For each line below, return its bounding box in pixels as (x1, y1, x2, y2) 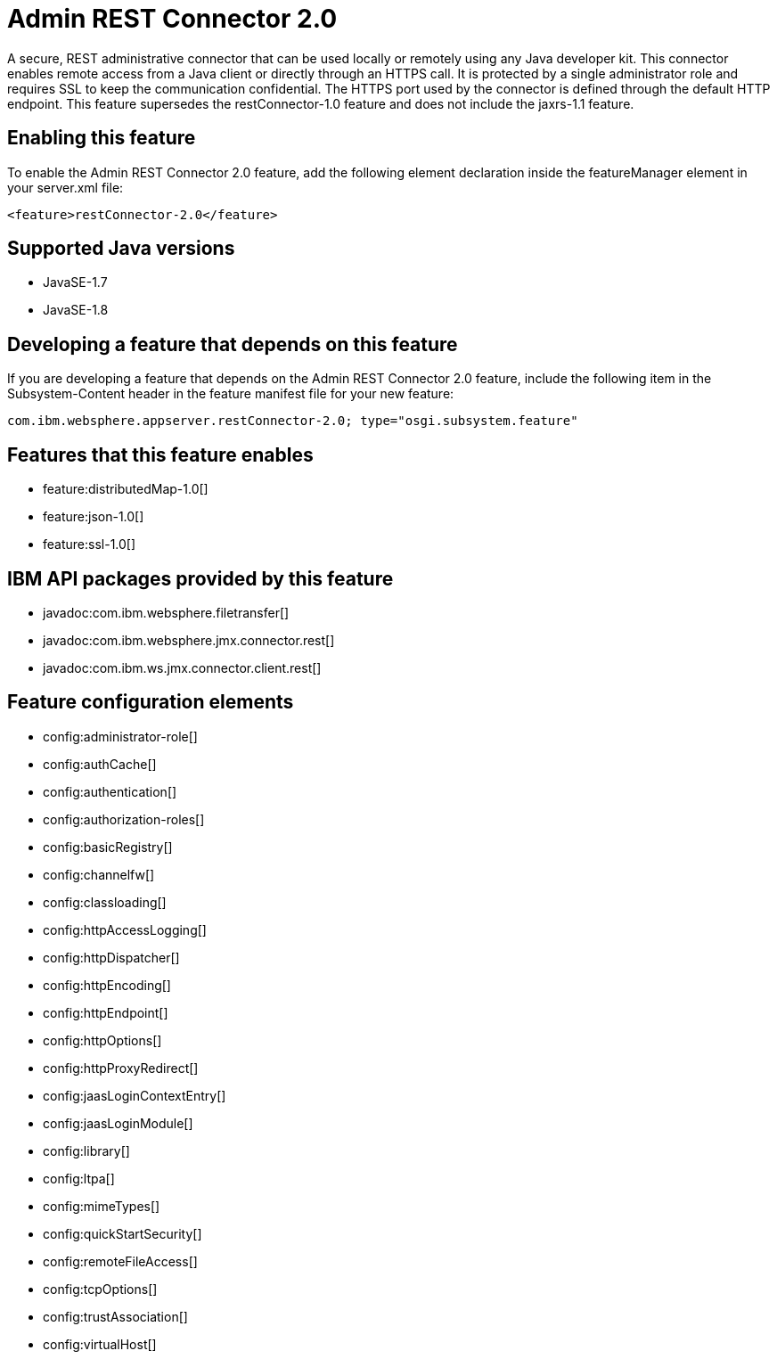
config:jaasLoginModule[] (43, 1115, 193, 1131)
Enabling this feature (7, 127, 196, 150)
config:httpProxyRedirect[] (43, 1060, 199, 1076)
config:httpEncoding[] (43, 977, 171, 993)
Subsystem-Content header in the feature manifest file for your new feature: (7, 386, 454, 402)
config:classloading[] (43, 894, 167, 910)
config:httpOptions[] (43, 1032, 162, 1048)
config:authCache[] (43, 756, 157, 772)
